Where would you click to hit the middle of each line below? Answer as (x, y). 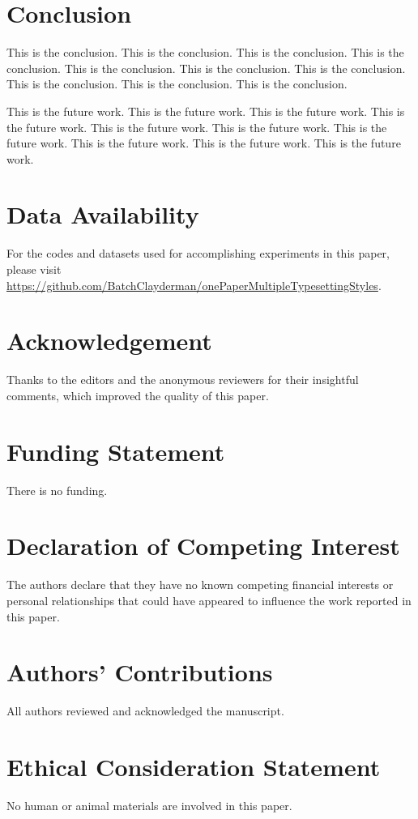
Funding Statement (116, 451)
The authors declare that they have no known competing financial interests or (200, 584)
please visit (34, 269)
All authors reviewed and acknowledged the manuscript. (145, 711)
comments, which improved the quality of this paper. (138, 395)
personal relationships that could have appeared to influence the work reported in (209, 600)
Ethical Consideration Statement (194, 767)
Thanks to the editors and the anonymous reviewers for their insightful (183, 380)
